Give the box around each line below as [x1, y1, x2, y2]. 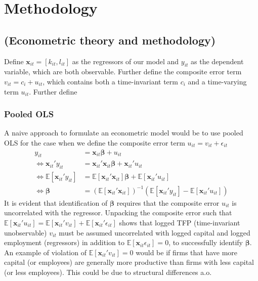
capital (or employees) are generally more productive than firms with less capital [4, 257, 254, 267]
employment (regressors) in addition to [4, 237, 124, 248]
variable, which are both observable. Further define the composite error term [4, 66, 242, 77]
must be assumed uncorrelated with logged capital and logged [59, 227, 250, 238]
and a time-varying [188, 76, 247, 86]
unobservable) [4, 227, 47, 238]
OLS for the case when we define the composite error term [4, 137, 185, 148]
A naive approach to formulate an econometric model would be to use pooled [4, 127, 243, 138]
